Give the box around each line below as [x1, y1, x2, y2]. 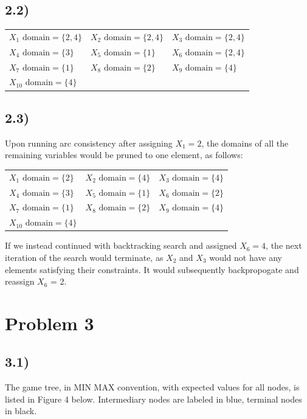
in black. [5, 404, 37, 417]
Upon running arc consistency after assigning [5, 136, 173, 149]
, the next [266, 239, 302, 252]
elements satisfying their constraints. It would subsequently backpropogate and [5, 263, 299, 275]
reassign [5, 275, 35, 288]
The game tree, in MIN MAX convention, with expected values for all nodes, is [5, 381, 300, 393]
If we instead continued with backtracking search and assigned [5, 239, 237, 252]
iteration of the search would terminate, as [5, 251, 164, 263]
